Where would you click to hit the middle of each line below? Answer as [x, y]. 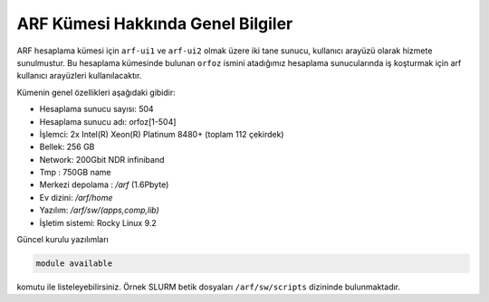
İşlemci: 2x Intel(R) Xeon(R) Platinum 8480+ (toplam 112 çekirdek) [162, 134]
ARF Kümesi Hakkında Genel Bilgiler [155, 24]
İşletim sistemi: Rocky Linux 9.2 [98, 222]
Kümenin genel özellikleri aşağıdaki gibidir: [96, 92]
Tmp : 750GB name [76, 173]
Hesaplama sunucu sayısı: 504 [96, 109]
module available [74, 264]
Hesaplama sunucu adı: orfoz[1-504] [108, 121]
